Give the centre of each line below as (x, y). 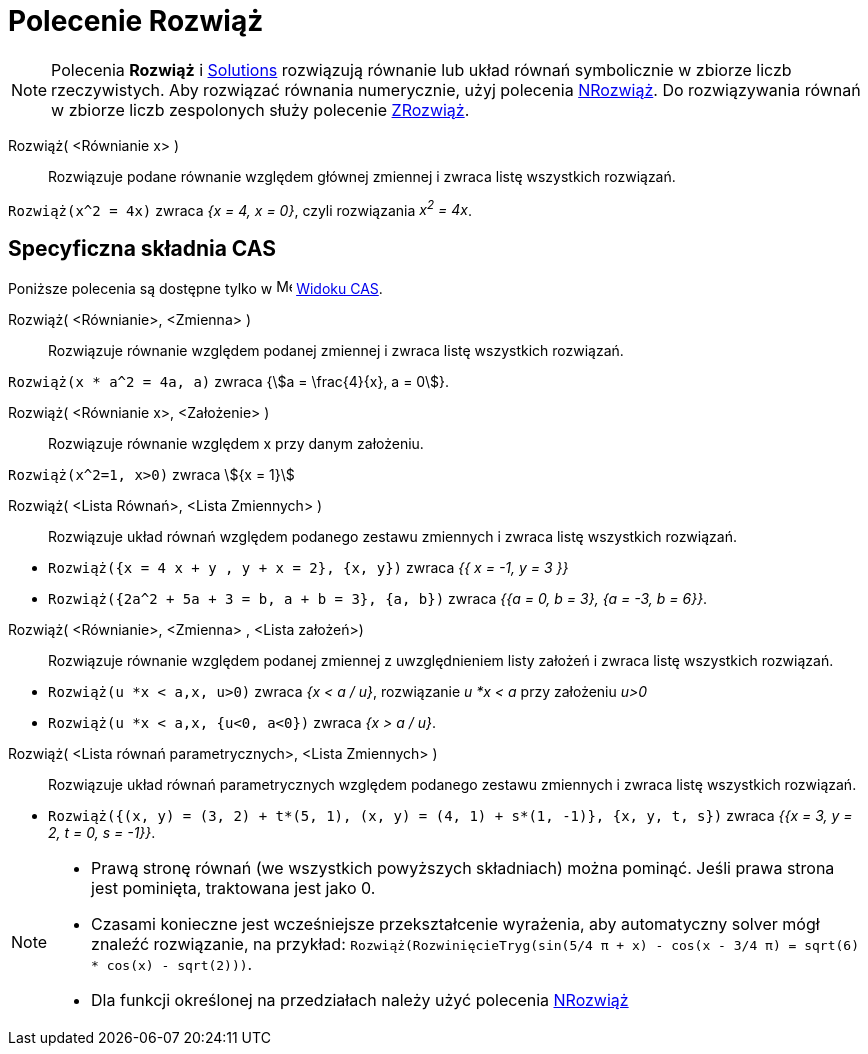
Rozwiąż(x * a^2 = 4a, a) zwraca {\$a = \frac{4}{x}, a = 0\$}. (229, 382)
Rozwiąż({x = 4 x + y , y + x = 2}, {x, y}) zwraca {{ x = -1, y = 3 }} (308, 568)
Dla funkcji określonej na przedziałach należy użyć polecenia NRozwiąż (360, 1000)
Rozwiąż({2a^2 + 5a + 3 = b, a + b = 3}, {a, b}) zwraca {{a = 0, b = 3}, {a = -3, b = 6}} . (378, 599)
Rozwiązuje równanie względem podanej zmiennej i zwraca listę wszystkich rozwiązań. (336, 351)
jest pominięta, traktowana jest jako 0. (233, 888)
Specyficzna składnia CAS (142, 248)
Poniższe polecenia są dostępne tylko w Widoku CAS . (195, 289)
